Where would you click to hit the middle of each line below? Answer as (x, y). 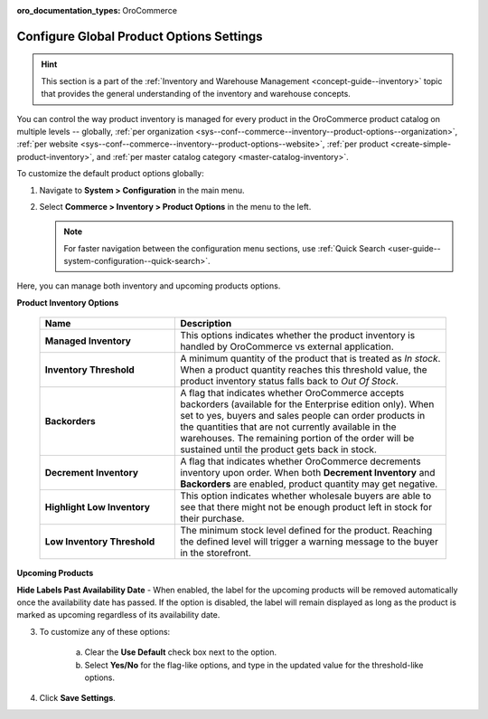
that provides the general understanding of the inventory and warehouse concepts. (196, 94)
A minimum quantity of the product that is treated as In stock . (310, 359)
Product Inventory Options (68, 302)
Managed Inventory (88, 341)
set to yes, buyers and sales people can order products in (303, 416)
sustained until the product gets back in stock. (278, 449)
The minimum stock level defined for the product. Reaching (306, 531)
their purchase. (212, 518)
